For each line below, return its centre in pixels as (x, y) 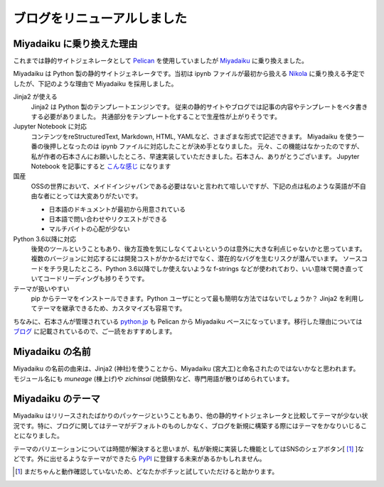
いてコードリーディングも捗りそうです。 (90, 279)
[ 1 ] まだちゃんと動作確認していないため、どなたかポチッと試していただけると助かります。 (147, 471)
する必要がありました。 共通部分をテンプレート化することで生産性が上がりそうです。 (156, 116)
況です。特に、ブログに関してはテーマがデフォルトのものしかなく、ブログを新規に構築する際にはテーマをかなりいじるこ (190, 425)
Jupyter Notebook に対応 (50, 126)
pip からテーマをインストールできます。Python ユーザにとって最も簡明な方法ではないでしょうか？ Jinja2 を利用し (197, 299)
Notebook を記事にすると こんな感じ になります (101, 166)
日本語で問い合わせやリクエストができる (108, 219)
